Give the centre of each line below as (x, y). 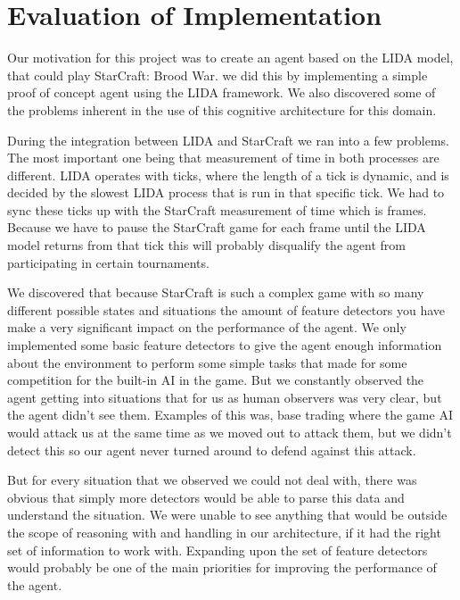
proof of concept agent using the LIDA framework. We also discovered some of (222, 92)
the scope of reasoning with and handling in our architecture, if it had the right (224, 532)
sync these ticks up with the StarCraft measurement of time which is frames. (217, 209)
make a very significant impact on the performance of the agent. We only (207, 327)
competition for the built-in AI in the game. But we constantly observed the (216, 380)
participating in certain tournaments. (108, 262)
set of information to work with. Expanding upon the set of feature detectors (218, 550)
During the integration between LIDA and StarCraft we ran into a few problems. (228, 140)
